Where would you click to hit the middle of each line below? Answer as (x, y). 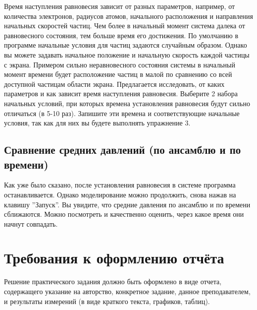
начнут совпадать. (31, 223)
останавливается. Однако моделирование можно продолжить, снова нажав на (120, 194)
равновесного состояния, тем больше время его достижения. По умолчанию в (121, 35)
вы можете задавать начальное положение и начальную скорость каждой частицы (127, 54)
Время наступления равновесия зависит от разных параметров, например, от (120, 6)
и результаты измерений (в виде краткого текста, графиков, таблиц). (107, 301)
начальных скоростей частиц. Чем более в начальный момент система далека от (125, 26)
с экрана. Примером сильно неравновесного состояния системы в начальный (120, 64)
